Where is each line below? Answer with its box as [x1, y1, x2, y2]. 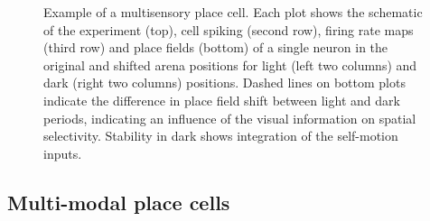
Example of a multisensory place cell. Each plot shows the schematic [43, 3, 423, 21]
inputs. [43, 143, 82, 162]
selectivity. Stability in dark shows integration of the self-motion [43, 126, 398, 145]
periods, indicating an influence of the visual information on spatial [43, 108, 416, 127]
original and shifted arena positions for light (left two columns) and [43, 55, 417, 74]
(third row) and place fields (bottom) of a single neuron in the [43, 38, 388, 57]
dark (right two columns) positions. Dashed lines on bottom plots [43, 73, 406, 92]
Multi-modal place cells [7, 188, 230, 216]
